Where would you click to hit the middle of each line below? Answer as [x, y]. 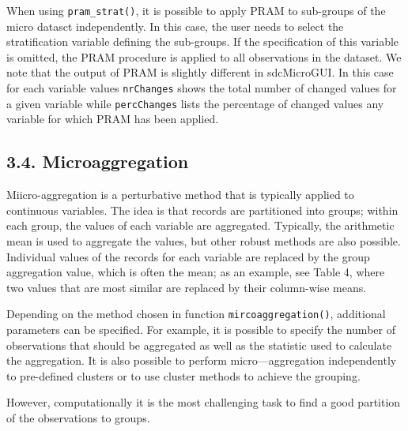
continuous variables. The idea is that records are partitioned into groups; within [202, 210]
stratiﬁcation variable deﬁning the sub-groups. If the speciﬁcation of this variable [203, 41]
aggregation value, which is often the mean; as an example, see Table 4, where [196, 272]
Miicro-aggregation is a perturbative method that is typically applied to [180, 195]
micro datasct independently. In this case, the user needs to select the [175, 26]
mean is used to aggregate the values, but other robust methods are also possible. [204, 240]
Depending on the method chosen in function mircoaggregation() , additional [196, 314]
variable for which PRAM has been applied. [113, 119]
